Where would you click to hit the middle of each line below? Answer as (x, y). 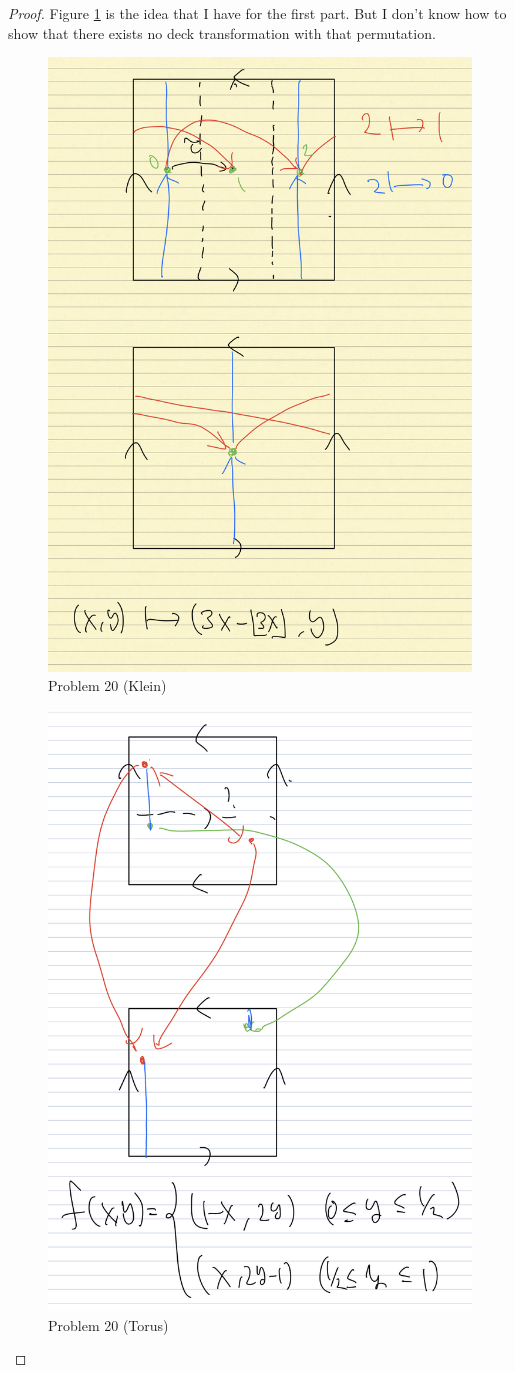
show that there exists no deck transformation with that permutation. (222, 32)
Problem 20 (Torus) (108, 1324)
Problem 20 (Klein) (107, 685)
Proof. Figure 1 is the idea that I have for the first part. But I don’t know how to (257, 13)
